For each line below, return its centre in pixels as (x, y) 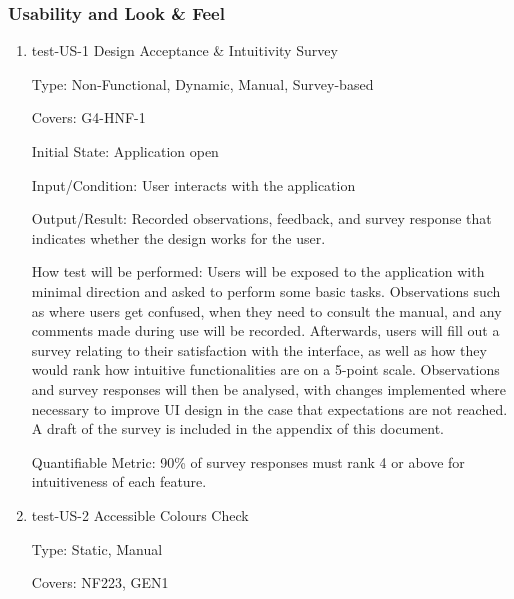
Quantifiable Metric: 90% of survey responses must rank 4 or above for (248, 461)
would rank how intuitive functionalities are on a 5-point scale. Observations (265, 369)
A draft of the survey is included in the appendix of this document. (237, 428)
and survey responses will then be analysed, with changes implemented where (269, 388)
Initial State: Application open (125, 151)
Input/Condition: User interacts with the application (193, 184)
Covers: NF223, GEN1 (100, 582)
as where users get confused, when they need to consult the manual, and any (266, 310)
